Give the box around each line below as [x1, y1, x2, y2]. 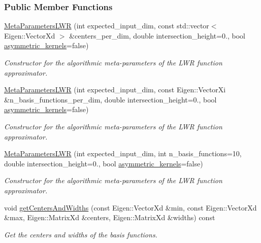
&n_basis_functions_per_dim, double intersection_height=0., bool [4, 94, 217, 105]
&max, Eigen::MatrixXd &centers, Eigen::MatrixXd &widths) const [4, 212, 215, 223]
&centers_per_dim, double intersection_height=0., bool [69, 30, 245, 41]
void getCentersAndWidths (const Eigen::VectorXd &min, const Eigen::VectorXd [4, 202, 257, 213]
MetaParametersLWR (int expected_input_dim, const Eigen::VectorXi [4, 84, 226, 95]
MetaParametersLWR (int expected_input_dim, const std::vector [4, 20, 209, 31]
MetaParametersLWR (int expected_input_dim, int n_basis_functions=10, [4, 148, 242, 159]
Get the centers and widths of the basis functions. [4, 229, 157, 239]
